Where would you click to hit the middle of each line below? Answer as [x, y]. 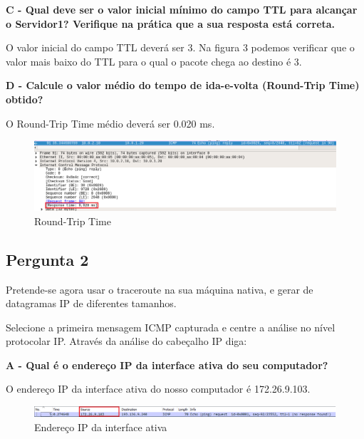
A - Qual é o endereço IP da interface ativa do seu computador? [167, 365]
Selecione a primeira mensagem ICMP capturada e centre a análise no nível [171, 327]
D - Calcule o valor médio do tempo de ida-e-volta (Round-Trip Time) [183, 85]
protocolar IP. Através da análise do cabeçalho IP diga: [126, 341]
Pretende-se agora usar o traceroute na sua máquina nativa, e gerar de [160, 289]
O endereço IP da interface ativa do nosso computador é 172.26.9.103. [158, 389]
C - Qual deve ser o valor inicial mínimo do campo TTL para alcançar [182, 9]
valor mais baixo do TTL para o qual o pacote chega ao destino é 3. [154, 61]
